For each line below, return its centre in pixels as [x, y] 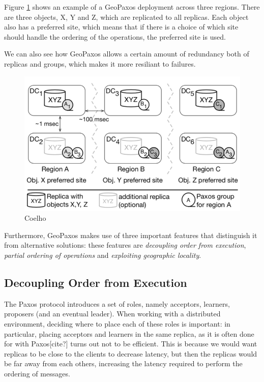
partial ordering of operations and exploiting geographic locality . [103, 255]
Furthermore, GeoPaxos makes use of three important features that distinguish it [131, 235]
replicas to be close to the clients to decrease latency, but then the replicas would [131, 353]
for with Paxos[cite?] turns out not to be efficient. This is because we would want [131, 344]
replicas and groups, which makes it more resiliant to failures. [100, 63]
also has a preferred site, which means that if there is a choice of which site [121, 27]
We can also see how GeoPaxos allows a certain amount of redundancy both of [127, 54]
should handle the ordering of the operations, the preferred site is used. [115, 36]
